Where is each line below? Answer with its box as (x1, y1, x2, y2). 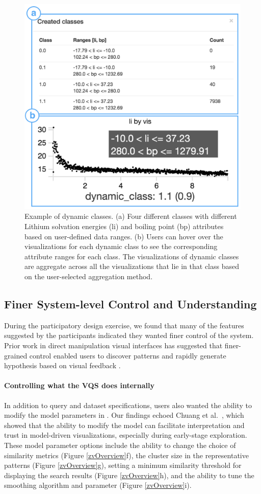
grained (4, 350, 28, 361)
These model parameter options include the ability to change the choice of (4, 439, 236, 450)
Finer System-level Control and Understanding (4, 296, 257, 311)
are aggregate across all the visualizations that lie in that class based (24, 261, 240, 272)
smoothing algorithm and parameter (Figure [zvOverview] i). (4, 480, 192, 490)
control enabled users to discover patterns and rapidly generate (29, 350, 226, 361)
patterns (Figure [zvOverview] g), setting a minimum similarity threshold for (4, 460, 242, 470)
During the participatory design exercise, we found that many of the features (4, 320, 244, 330)
